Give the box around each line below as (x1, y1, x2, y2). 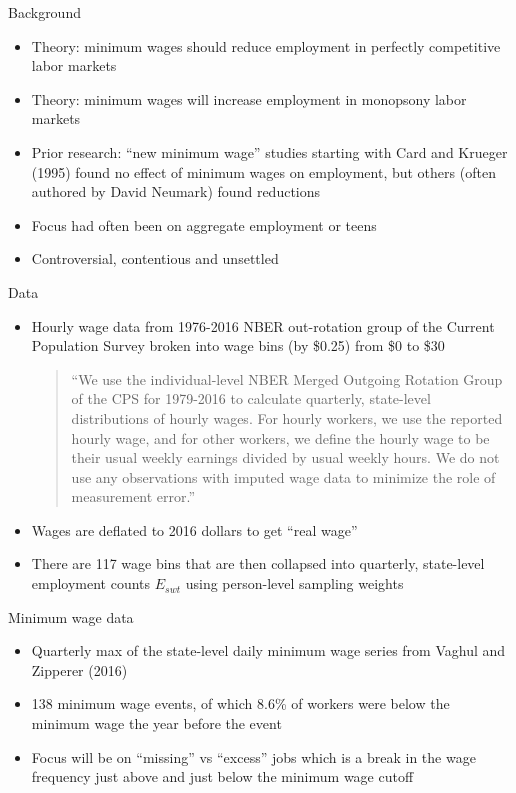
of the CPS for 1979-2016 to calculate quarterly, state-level (71, 388, 431, 409)
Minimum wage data (8, 606, 134, 627)
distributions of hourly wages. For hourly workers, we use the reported (71, 407, 503, 428)
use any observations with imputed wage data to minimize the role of (71, 466, 496, 487)
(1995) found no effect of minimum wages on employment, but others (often (31, 161, 496, 182)
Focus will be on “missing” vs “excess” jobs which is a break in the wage (31, 746, 476, 767)
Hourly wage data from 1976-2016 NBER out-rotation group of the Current (31, 315, 495, 336)
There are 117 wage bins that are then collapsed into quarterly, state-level (31, 553, 485, 574)
